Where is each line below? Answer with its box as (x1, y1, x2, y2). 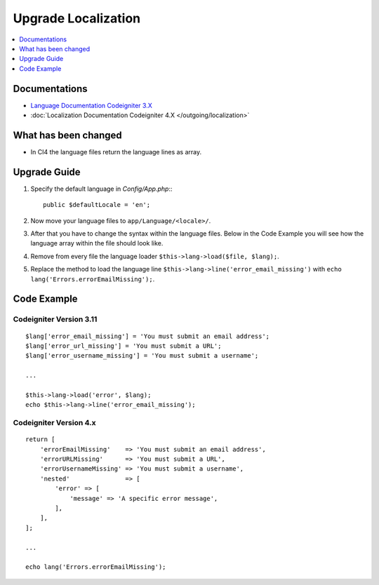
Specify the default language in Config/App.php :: (30, 184, 173, 193)
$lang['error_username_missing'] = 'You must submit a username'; (25, 351, 259, 360)
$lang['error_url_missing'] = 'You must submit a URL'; (25, 342, 222, 350)
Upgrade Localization (13, 11, 140, 26)
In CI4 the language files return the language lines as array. (30, 147, 202, 156)
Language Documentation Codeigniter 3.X (30, 101, 152, 109)
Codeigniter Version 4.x (13, 418, 96, 428)
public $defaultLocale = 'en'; (43, 201, 151, 209)
